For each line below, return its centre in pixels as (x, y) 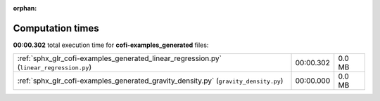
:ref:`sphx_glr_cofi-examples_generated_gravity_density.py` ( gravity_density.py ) (150, 81)
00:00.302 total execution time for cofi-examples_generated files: (111, 45)
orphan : (25, 8)
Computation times (56, 28)
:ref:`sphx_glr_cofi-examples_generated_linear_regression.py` (119, 58)
